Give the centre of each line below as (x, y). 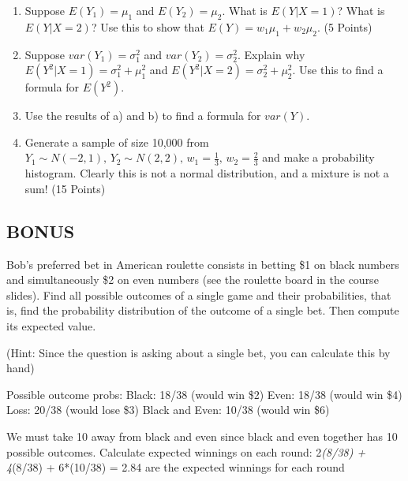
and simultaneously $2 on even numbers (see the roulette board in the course (193, 280)
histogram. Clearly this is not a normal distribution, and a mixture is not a (207, 173)
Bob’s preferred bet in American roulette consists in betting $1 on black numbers (203, 264)
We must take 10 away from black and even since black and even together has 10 (202, 436)
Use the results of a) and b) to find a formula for (143, 116)
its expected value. (51, 325)
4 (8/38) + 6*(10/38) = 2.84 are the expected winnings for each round (176, 467)
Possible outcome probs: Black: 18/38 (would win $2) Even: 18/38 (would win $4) (204, 394)
